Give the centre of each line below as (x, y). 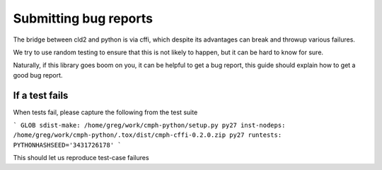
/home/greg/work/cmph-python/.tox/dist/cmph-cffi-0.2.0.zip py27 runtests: (147, 135)
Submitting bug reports (83, 18)
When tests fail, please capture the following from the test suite (105, 112)
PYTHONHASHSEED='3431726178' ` (67, 145)
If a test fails (41, 95)
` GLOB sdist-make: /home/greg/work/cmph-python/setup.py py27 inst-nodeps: (149, 126)
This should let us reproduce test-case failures (81, 158)
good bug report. (38, 75)
